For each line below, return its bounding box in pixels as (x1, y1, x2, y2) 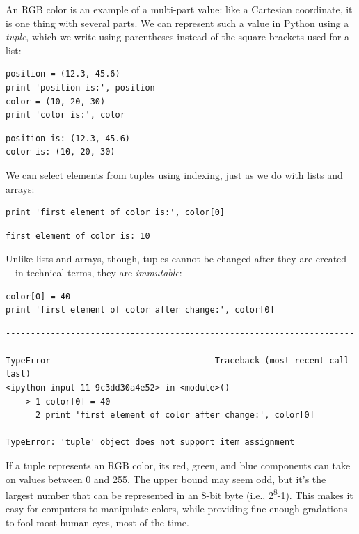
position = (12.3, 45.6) (6, 69, 120, 79)
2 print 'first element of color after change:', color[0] (35, 410, 314, 421)
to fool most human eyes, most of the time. (6, 515, 189, 530)
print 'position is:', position (6, 82, 155, 93)
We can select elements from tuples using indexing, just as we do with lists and (6, 167, 343, 182)
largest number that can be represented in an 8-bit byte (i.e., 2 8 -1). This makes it (6, 486, 353, 502)
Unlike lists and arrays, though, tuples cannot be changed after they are (6, 251, 313, 266)
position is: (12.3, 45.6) (6, 133, 130, 143)
